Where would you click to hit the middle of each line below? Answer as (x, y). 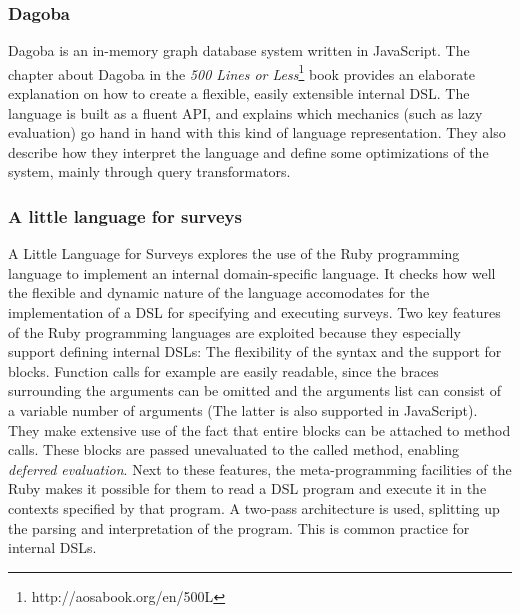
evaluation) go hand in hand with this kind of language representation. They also (257, 132)
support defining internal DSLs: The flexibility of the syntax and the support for (255, 351)
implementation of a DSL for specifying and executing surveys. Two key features (254, 312)
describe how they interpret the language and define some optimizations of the (248, 151)
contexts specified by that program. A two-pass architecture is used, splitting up (254, 507)
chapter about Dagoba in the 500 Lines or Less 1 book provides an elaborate (241, 72)
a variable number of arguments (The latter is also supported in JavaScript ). (243, 410)
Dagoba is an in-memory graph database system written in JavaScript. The (239, 50)
